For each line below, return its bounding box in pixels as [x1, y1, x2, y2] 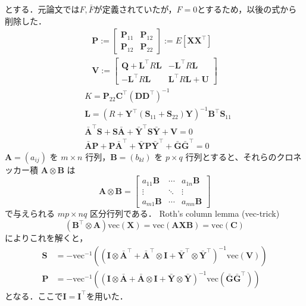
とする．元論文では [5, 3, 80, 15]
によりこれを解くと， [5, 232, 88, 244]
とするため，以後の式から [197, 3, 297, 15]
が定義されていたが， [93, 3, 177, 15]
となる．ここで [5, 289, 63, 302]
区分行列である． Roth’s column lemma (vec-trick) [89, 207, 280, 220]
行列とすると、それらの [185, 150, 277, 163]
